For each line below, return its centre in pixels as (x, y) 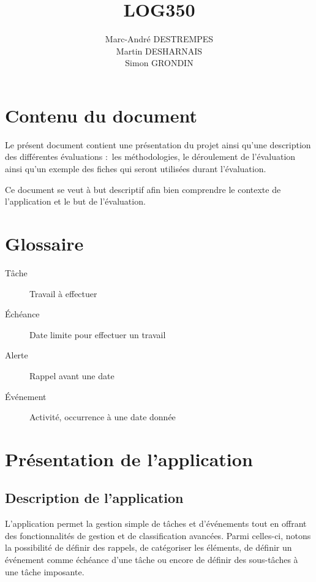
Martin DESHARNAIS (159, 51)
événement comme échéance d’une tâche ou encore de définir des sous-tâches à (152, 560)
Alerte (17, 355)
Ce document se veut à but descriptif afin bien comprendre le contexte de (143, 189)
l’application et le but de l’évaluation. (75, 201)
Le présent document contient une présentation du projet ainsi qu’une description (158, 144)
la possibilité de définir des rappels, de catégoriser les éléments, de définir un (149, 547)
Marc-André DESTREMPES (159, 39)
